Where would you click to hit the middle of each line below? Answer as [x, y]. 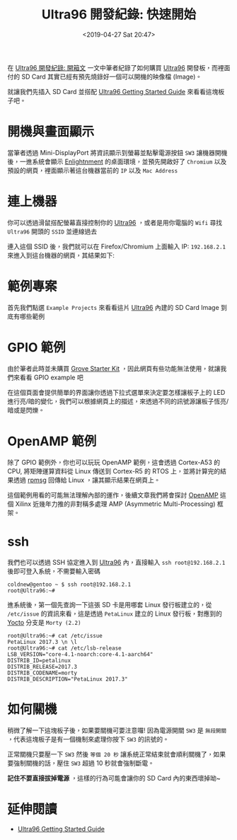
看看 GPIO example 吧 [51, 377]
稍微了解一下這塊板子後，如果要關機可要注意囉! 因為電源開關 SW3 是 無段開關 [117, 730]
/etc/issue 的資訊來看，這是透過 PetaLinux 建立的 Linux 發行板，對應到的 [115, 614]
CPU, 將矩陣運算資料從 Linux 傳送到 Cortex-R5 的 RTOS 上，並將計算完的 [114, 471]
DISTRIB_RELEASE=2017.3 [42, 667]
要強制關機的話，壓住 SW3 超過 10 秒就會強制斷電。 [81, 763]
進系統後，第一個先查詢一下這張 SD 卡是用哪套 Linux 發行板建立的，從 [110, 604]
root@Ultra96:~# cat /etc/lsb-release [64, 648]
